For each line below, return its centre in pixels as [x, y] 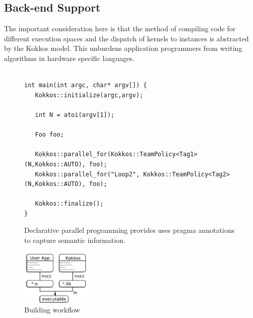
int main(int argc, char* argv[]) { [86, 85]
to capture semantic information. [75, 240]
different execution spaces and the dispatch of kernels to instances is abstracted [126, 38]
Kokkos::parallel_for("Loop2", [87, 174]
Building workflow [52, 310]
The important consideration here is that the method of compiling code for [120, 28]
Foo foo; [49, 135]
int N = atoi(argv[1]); [75, 115]
